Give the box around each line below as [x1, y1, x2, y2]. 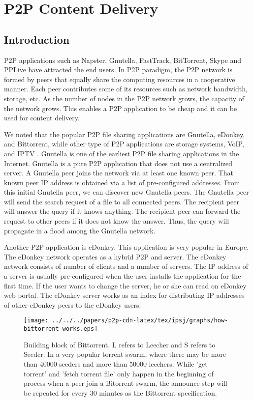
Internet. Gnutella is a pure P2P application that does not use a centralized [4, 158, 233, 168]
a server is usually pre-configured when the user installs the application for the [4, 271, 241, 281]
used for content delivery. [4, 113, 80, 123]
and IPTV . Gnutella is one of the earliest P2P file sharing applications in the [4, 148, 239, 158]
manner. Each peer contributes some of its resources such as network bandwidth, [4, 84, 248, 94]
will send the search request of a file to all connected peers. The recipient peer [4, 196, 240, 206]
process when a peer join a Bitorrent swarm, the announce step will [24, 378, 227, 388]
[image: [24, 317, 49, 324]
